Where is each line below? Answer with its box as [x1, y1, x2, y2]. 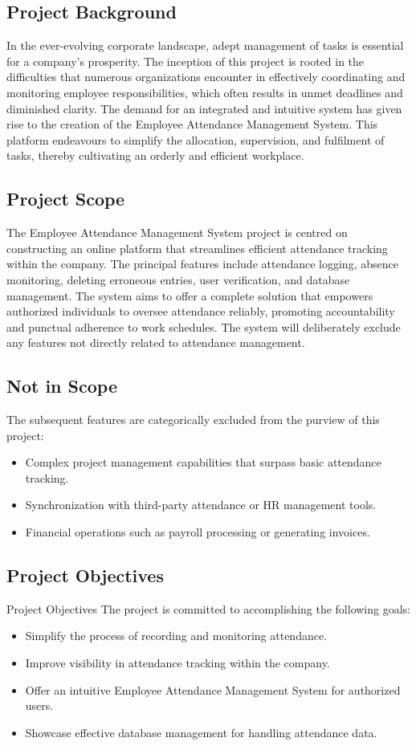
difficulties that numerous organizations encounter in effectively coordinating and [6, 68, 406, 85]
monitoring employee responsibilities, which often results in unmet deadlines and [6, 84, 403, 100]
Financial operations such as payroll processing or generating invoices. [25, 524, 370, 540]
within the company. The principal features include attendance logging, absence [6, 255, 398, 272]
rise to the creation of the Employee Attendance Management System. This [6, 116, 378, 132]
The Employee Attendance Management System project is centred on [6, 224, 348, 241]
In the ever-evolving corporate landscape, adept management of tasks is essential [6, 37, 404, 54]
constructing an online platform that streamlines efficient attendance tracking [6, 239, 388, 256]
